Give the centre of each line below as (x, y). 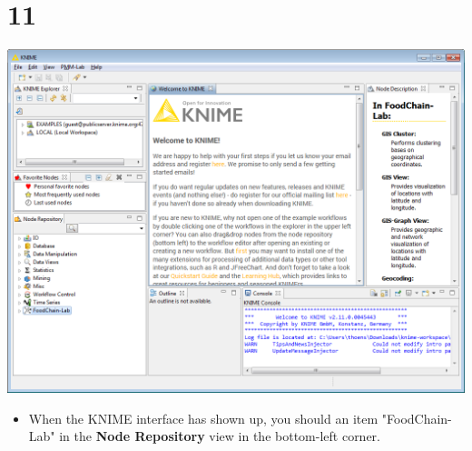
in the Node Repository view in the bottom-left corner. (220, 436)
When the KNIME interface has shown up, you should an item (203, 418)
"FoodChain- (417, 418)
